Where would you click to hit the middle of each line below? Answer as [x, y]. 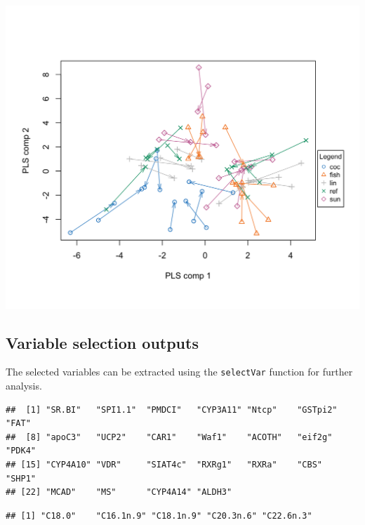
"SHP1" [21, 478]
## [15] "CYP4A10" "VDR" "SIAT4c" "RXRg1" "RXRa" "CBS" [164, 465]
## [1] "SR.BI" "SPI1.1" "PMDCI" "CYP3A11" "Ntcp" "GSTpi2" [172, 410]
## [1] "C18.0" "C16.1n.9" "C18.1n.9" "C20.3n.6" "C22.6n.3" [159, 516]
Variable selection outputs [102, 342]
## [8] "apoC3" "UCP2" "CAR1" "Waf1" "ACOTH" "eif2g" [169, 437]
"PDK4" [21, 451]
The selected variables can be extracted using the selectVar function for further [179, 372]
